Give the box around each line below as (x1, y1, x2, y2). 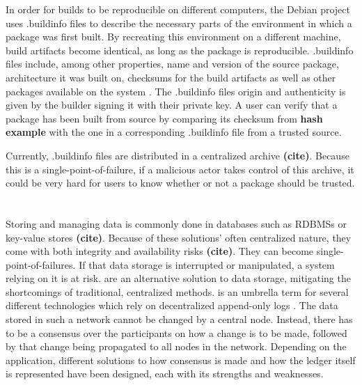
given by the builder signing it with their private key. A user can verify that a (6, 97, 338, 112)
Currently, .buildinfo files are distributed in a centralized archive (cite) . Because (6, 148, 349, 162)
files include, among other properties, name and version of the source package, (6, 56, 339, 71)
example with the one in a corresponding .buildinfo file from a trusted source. (6, 125, 342, 139)
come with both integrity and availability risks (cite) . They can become (6, 244, 314, 258)
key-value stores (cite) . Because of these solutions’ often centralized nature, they (6, 230, 352, 244)
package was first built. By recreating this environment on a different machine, (6, 29, 341, 44)
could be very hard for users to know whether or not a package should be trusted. (6, 175, 355, 190)
